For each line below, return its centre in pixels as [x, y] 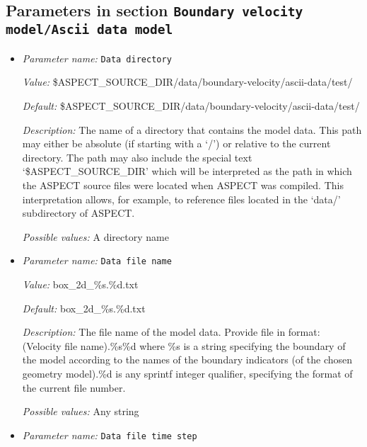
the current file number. [74, 387]
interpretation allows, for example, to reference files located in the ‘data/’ [181, 199]
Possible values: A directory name [95, 236]
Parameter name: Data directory [97, 58]
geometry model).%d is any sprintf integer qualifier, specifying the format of [187, 373]
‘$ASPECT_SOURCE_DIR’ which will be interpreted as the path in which [187, 171]
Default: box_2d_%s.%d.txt [84, 308]
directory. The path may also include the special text [137, 157]
